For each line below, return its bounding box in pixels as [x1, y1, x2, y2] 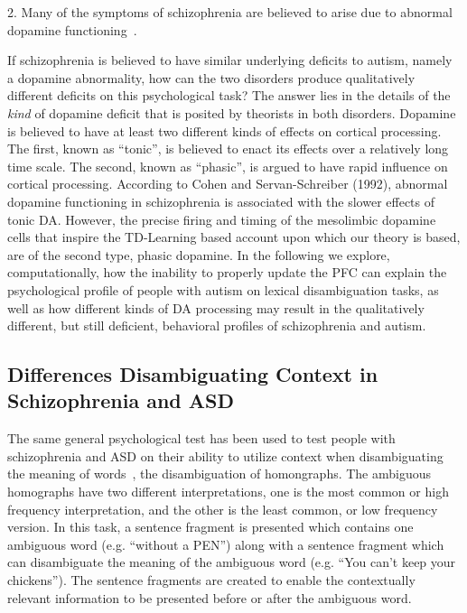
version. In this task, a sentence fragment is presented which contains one [7, 517, 414, 536]
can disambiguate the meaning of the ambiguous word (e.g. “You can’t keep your [7, 553, 456, 571]
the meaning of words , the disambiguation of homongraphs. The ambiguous [7, 464, 432, 483]
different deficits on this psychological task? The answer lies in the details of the [7, 86, 451, 105]
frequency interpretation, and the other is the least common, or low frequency [7, 499, 438, 518]
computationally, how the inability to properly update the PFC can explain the [7, 263, 447, 282]
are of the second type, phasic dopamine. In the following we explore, [7, 245, 390, 264]
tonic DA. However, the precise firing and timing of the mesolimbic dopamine [7, 209, 436, 228]
